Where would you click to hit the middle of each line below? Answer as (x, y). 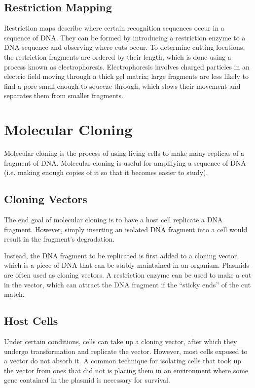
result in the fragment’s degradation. (59, 239)
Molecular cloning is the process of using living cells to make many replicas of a (124, 153)
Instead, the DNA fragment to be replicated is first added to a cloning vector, (122, 255)
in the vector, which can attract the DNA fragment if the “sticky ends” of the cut (127, 284)
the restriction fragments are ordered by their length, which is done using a (118, 56)
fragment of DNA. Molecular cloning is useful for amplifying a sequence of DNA (125, 162)
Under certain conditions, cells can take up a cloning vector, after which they (121, 341)
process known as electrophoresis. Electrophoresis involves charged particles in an (127, 66)
